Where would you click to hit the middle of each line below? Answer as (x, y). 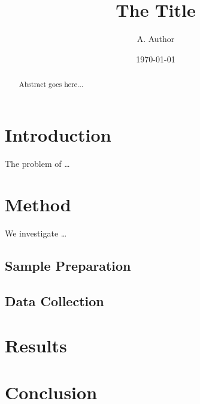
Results (36, 345)
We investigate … (36, 233)
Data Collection (54, 301)
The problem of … (37, 163)
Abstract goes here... (51, 84)
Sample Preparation (68, 266)
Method (38, 204)
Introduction (58, 134)
